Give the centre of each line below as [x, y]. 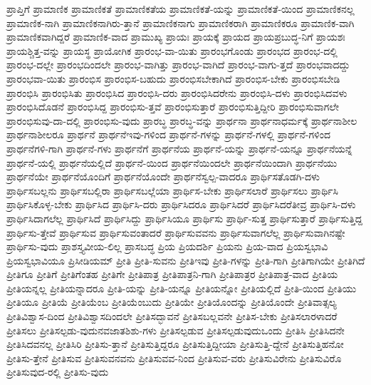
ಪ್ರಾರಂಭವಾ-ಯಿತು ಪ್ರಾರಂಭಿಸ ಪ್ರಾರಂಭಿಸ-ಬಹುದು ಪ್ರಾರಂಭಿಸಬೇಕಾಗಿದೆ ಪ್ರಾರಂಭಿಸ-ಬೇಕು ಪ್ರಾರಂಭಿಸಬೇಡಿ [173, 78]
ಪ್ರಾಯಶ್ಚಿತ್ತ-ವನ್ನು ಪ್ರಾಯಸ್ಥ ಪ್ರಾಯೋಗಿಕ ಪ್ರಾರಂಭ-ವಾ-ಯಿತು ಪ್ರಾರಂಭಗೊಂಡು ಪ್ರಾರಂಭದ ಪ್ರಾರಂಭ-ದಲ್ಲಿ [172, 50]
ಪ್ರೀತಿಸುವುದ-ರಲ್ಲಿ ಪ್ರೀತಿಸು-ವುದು [58, 372]
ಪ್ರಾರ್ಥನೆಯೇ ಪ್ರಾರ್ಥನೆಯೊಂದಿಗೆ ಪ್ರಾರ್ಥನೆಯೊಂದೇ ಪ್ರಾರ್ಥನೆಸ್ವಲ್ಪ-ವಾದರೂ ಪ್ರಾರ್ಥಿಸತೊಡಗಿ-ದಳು [163, 176]
